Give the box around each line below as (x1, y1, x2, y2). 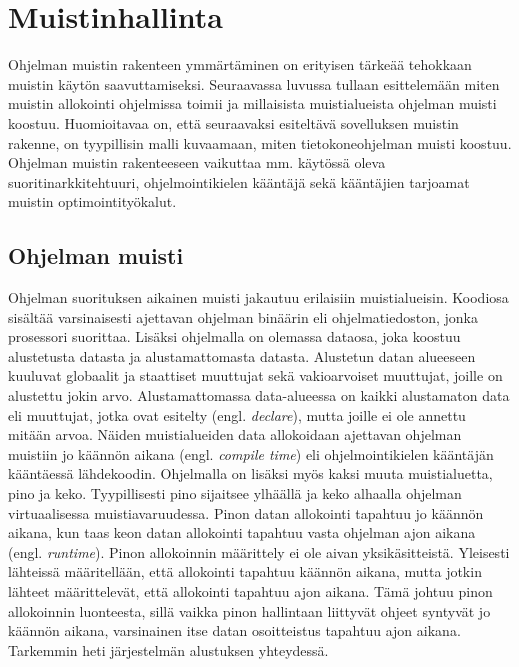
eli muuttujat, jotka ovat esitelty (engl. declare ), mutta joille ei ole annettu (8, 404, 466, 425)
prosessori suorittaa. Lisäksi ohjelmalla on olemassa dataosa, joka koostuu (8, 326, 461, 347)
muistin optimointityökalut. (8, 191, 177, 212)
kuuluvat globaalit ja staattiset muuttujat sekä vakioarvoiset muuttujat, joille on (8, 365, 503, 386)
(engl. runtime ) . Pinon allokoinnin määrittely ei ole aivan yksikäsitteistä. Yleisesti (8, 541, 510, 562)
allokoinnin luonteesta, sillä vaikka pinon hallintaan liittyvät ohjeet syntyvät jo (8, 600, 491, 621)
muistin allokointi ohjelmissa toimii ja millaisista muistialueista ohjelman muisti (8, 93, 497, 114)
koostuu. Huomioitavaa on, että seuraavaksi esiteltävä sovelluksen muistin (8, 112, 459, 133)
